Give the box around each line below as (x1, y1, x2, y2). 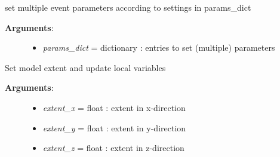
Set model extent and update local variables (5, 61, 166, 73)
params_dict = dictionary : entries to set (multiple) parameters (42, 41, 275, 54)
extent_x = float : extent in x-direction (42, 101, 186, 113)
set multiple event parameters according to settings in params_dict (5, 1, 251, 13)
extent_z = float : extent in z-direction (42, 141, 184, 154)
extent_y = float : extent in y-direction (42, 121, 186, 134)
